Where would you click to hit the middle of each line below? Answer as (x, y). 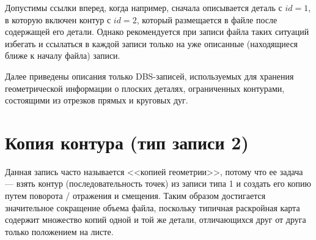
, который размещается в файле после (207, 19)
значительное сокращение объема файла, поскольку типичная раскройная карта (152, 207)
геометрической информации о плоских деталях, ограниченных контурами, (145, 88)
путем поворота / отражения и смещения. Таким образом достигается (135, 196)
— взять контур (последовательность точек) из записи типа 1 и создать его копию (158, 183)
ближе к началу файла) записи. (63, 55)
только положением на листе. (59, 231)
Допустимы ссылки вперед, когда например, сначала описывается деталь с (144, 7)
